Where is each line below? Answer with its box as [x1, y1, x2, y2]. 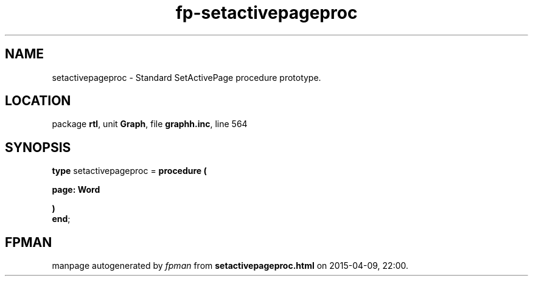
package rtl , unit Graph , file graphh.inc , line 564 [52, 119, 248, 130]
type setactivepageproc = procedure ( [52, 165, 207, 176]
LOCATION [5, 93, 71, 109]
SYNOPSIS [5, 139, 71, 155]
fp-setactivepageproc [175, 2, 358, 23]
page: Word [52, 184, 100, 195]
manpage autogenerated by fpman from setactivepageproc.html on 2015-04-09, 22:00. [52, 260, 409, 271]
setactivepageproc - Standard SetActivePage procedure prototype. [52, 72, 321, 83]
